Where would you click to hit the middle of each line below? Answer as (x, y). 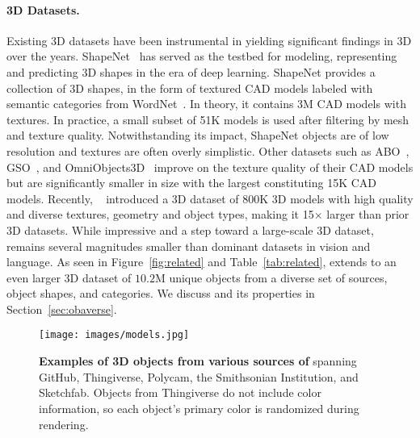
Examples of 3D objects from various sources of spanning (198, 361)
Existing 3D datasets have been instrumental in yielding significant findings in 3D (209, 40)
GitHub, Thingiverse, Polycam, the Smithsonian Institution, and (199, 376)
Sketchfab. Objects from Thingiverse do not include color (180, 392)
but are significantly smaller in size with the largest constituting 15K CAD (192, 183)
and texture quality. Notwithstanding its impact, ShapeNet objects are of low (198, 135)
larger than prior (368, 214)
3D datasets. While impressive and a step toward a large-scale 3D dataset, (190, 229)
